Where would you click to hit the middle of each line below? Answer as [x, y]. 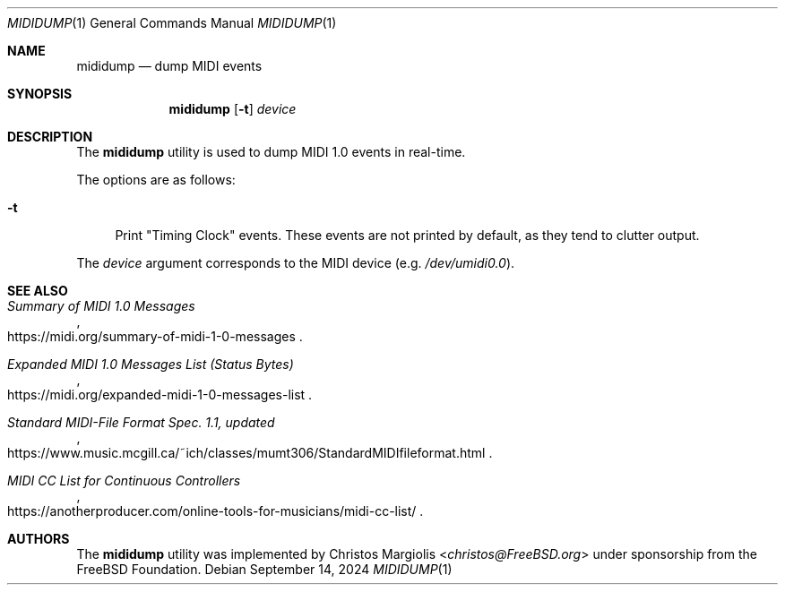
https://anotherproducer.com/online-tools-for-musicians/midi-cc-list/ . [216, 511]
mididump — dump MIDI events [169, 66]
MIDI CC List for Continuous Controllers [124, 480]
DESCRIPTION [50, 137]
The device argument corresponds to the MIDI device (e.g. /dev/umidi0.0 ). [296, 263]
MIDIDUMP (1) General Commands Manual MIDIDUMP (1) [172, 23]
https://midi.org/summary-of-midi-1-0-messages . [155, 336]
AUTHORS [39, 539]
